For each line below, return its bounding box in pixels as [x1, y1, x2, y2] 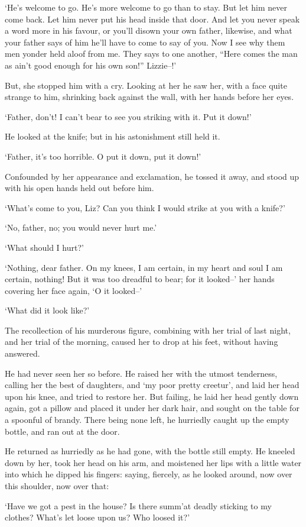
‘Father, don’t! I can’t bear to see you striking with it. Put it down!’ [5, 110, 252, 122]
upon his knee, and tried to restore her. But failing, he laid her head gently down [5, 390, 299, 402]
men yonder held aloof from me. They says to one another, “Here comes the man [5, 47, 298, 60]
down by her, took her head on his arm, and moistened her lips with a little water [5, 456, 302, 468]
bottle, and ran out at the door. [5, 425, 120, 437]
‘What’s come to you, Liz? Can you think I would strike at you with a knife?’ [5, 201, 285, 214]
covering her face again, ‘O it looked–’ [5, 284, 142, 296]
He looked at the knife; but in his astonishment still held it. [5, 130, 220, 143]
